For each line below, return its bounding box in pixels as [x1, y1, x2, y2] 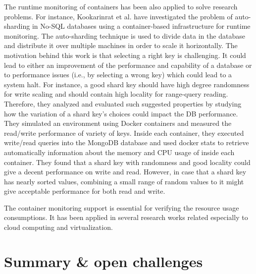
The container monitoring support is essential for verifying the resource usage [4, 202, 239, 213]
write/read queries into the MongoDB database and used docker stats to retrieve [4, 137, 249, 148]
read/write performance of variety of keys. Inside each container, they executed [4, 127, 244, 138]
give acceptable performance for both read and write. [4, 186, 165, 196]
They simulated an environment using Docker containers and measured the [4, 118, 232, 128]
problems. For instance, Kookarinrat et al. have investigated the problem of [4, 11, 233, 21]
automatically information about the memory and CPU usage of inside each [4, 147, 235, 157]
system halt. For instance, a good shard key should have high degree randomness [4, 79, 250, 89]
